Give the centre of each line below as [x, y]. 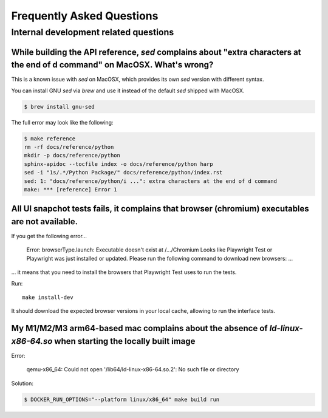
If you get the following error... [49, 236]
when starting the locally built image [125, 341]
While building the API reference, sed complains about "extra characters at [156, 52]
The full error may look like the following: [62, 122]
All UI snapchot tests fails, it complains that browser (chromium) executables [160, 209]
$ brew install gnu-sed [60, 107]
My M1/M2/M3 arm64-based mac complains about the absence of [139, 328]
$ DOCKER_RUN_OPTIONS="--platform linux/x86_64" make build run [122, 399]
